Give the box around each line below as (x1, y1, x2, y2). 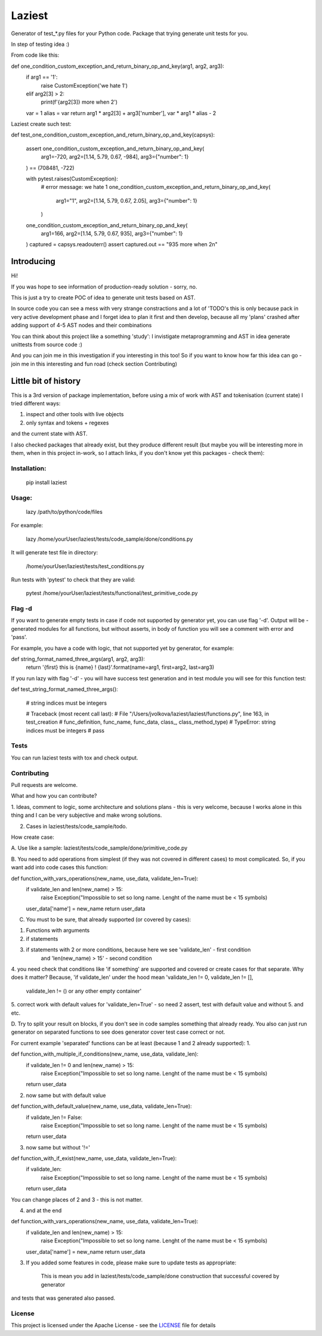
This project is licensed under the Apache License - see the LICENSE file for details (11, 1322, 216, 1329)
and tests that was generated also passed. (11, 1294, 116, 1302)
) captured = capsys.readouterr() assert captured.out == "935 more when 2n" (26, 241, 218, 248)
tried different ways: (11, 400, 61, 407)
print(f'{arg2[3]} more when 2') (41, 98, 118, 106)
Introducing (11, 256, 56, 266)
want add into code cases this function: (11, 864, 109, 871)
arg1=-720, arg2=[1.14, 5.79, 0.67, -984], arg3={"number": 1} (41, 153, 189, 160)
